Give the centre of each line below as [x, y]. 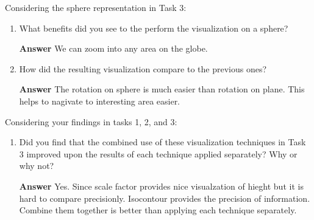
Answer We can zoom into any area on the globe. [113, 48]
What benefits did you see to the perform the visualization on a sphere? [154, 28]
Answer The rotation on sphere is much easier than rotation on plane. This [162, 89]
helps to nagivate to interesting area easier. [100, 101]
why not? [37, 166]
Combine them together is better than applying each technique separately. [158, 210]
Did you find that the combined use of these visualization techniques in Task [162, 142]
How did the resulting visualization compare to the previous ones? [143, 68]
